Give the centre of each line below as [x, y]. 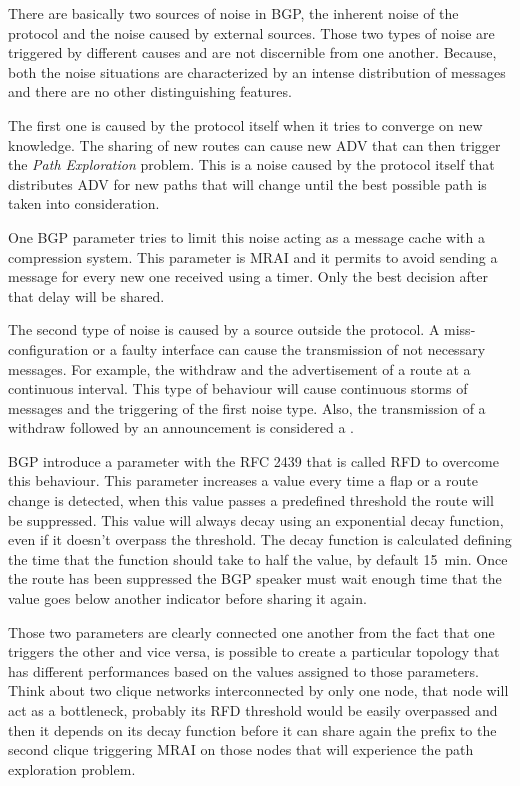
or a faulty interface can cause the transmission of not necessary [289, 348]
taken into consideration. [84, 203]
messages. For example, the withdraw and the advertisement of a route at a [239, 368]
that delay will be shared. [86, 295]
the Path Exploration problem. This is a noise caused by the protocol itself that [251, 164]
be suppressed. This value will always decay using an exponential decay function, [256, 519]
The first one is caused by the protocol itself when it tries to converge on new [245, 124]
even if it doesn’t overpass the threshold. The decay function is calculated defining [260, 539]
